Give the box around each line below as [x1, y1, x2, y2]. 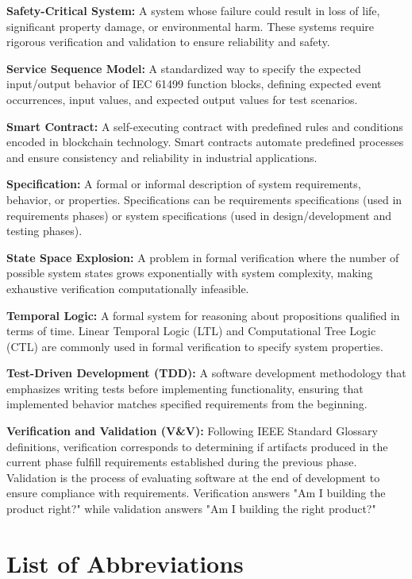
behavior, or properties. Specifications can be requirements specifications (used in [6, 191, 402, 207]
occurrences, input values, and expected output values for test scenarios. [6, 91, 358, 107]
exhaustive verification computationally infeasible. [6, 280, 249, 296]
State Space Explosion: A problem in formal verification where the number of [6, 249, 399, 265]
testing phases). [6, 222, 83, 239]
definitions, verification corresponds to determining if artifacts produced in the [6, 438, 388, 454]
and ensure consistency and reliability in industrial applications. [6, 149, 318, 165]
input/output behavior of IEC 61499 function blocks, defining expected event [6, 75, 382, 92]
